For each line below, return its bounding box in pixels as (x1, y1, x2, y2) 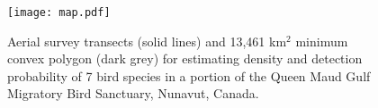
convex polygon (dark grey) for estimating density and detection (7, 49, 363, 68)
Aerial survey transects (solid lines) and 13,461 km (7, 31, 287, 50)
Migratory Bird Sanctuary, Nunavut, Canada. (7, 84, 259, 103)
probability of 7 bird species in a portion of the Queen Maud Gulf (7, 66, 371, 85)
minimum (295, 31, 348, 50)
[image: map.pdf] (7, 6, 111, 19)
